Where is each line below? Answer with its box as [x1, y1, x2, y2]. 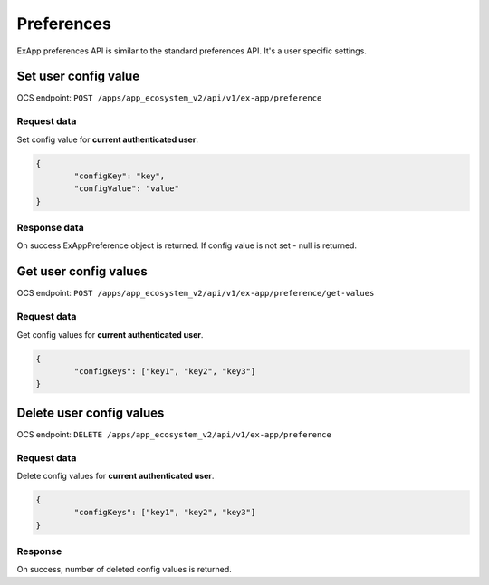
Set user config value [16, 69, 140, 84]
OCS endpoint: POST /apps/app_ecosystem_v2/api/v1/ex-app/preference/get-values [16, 288, 375, 299]
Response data [16, 222, 85, 235]
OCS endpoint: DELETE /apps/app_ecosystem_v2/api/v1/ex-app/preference [16, 428, 332, 439]
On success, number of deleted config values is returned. [16, 564, 233, 575]
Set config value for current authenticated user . [16, 134, 199, 145]
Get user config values [16, 264, 149, 280]
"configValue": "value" [73, 184, 180, 194]
